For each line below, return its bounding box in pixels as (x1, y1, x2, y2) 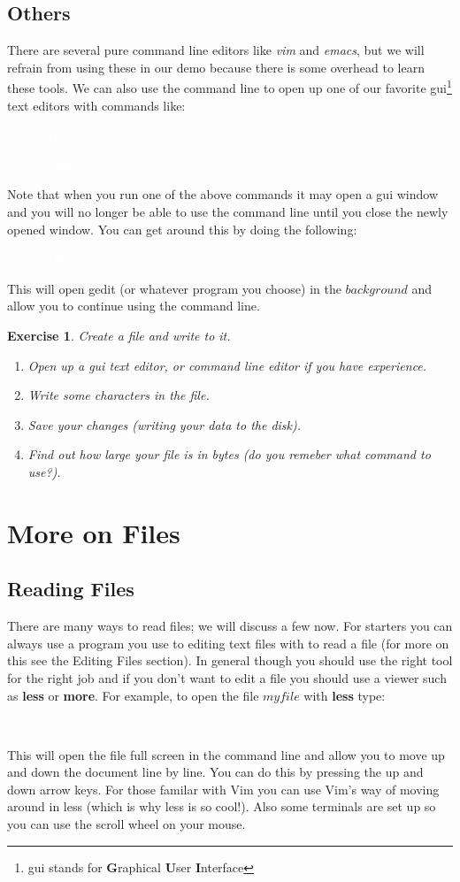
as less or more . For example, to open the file (7, 686, 259, 704)
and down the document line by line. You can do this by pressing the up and (7, 763, 424, 781)
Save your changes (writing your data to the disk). (27, 415, 302, 433)
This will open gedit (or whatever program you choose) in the (7, 279, 341, 297)
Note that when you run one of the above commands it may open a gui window (7, 185, 438, 203)
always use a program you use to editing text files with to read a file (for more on (7, 633, 449, 652)
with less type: (303, 686, 386, 704)
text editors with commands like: (7, 96, 186, 114)
